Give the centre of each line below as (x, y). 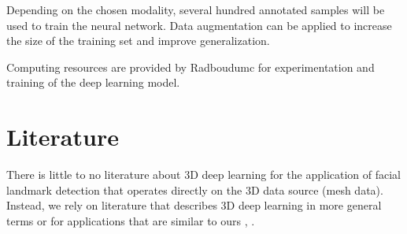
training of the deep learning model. (93, 82)
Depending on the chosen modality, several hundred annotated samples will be (196, 9)
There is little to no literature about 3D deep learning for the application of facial (204, 175)
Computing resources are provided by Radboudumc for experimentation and (191, 67)
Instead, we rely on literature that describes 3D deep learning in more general (194, 205)
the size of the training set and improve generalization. (138, 41)
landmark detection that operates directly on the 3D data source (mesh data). (195, 189)
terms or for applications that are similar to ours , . (131, 220)
